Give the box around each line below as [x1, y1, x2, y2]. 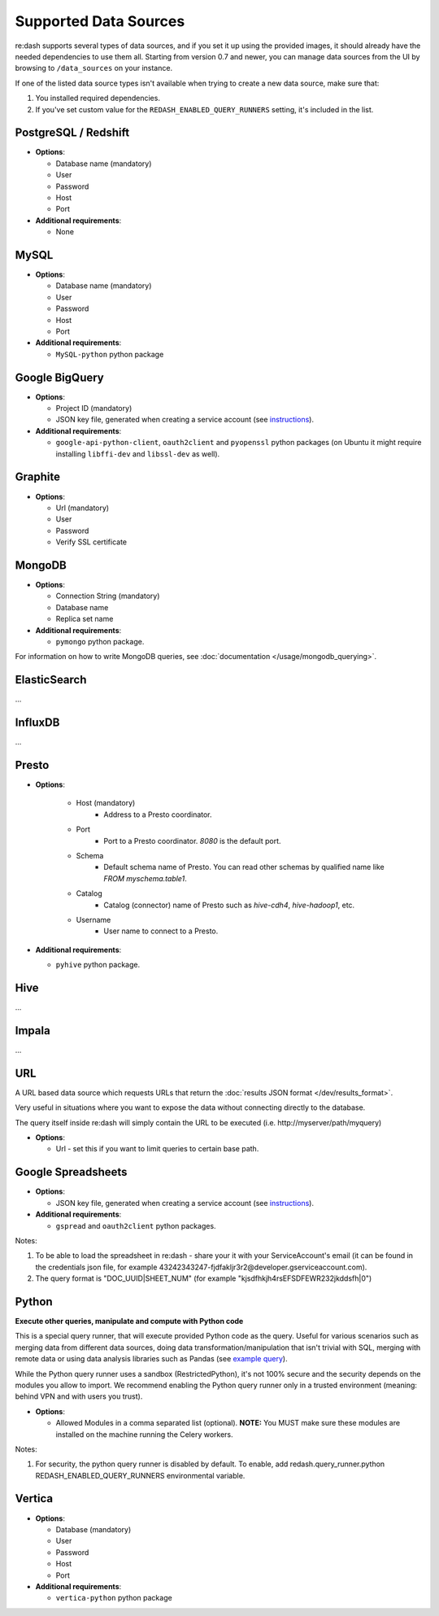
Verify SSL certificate [55, 537, 128, 547]
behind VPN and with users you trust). [15, 1391, 143, 1401]
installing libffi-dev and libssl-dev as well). [55, 448, 220, 459]
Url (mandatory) [55, 503, 110, 513]
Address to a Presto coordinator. [103, 810, 212, 819]
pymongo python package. [55, 636, 145, 646]
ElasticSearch [15, 673, 87, 687]
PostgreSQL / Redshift [15, 126, 130, 140]
